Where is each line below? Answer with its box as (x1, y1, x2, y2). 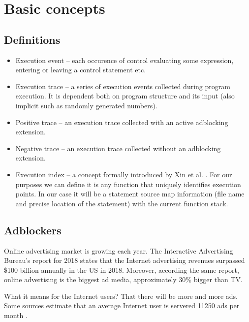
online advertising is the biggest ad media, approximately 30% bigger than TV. (4, 274, 243, 285)
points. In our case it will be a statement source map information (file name (15, 189, 245, 199)
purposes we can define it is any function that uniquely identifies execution (15, 179, 241, 189)
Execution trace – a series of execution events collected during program (15, 81, 230, 91)
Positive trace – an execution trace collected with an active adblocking (15, 117, 228, 127)
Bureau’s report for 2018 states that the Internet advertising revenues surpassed (4, 255, 245, 265)
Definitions (4, 32, 61, 47)
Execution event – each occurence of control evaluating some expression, (15, 55, 234, 65)
